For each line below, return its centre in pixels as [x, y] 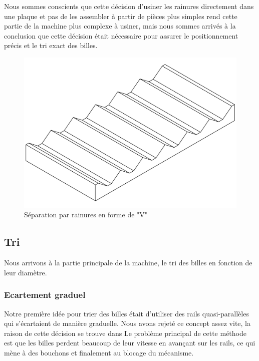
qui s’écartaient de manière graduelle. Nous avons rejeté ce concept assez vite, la [127, 323]
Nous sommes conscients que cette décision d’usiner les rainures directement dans [129, 6]
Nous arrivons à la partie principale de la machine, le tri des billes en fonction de [128, 263]
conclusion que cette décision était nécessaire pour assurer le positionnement [121, 35]
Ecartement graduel [45, 295]
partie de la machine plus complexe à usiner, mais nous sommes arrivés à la [120, 26]
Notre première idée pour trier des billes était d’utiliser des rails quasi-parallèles [126, 313]
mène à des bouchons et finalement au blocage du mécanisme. [99, 352]
